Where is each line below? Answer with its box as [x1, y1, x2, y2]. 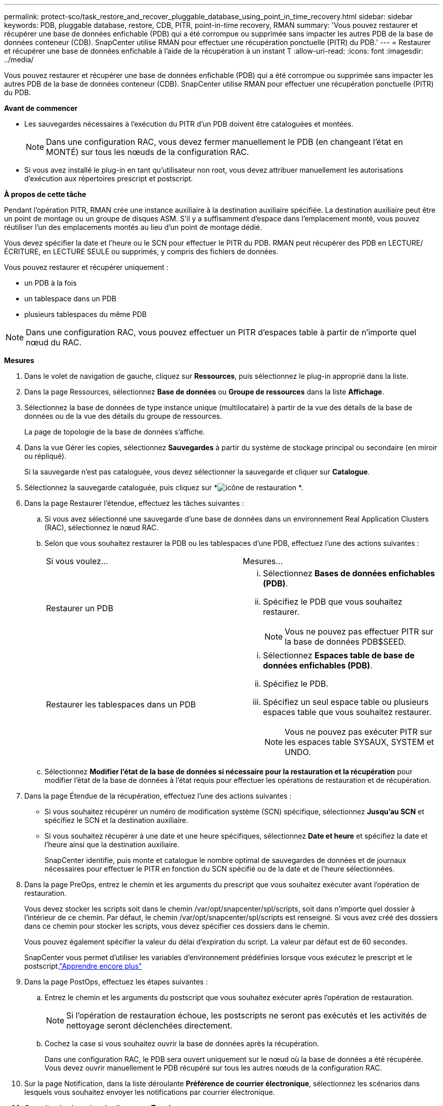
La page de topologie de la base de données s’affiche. [24, 427, 205, 436]
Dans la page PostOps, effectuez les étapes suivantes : [24, 977, 208, 986]
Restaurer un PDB [46, 603, 113, 613]
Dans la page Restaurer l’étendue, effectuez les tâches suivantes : [24, 499, 244, 507]
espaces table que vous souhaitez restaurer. [263, 707, 432, 717]
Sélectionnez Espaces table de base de [263, 650, 415, 660]
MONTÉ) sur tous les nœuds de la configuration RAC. [46, 147, 249, 157]
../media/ [4, 55, 34, 64]
